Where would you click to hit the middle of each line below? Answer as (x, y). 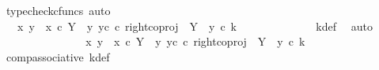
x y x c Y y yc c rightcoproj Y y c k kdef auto (195, 26)
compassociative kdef (58, 56)
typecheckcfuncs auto (58, 10)
